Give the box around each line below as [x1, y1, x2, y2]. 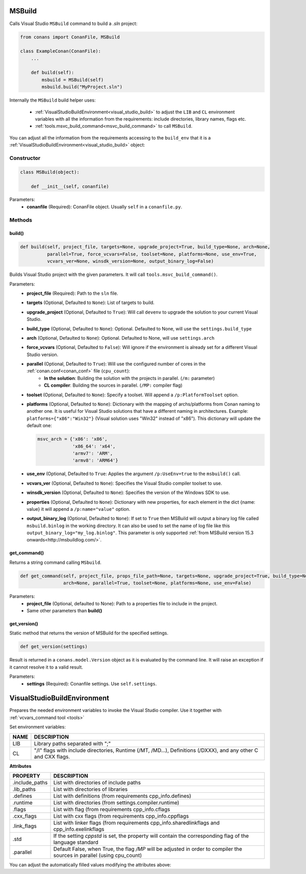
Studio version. [27, 351, 59, 358]
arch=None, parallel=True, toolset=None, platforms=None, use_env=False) [63, 580, 252, 586]
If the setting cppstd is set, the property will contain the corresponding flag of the [53, 833, 249, 840]
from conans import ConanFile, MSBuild [20, 34, 120, 40]
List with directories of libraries [53, 786, 128, 793]
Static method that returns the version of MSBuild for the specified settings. [9, 630, 168, 636]
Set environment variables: [9, 724, 66, 730]
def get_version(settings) [20, 644, 88, 650]
